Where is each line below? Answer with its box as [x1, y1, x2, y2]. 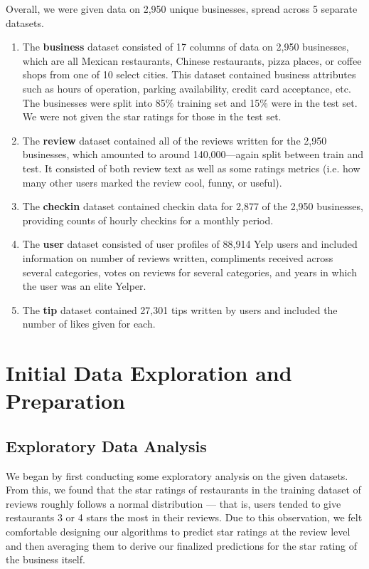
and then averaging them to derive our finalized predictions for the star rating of [6, 538, 357, 553]
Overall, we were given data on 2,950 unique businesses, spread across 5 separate [6, 1, 358, 16]
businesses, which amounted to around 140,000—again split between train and [22, 147, 364, 162]
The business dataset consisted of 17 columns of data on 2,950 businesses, [22, 39, 349, 54]
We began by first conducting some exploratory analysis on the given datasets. [6, 468, 348, 483]
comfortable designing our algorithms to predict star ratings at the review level [6, 524, 351, 539]
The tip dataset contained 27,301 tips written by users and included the [22, 302, 338, 317]
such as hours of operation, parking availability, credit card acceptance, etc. [22, 80, 351, 95]
